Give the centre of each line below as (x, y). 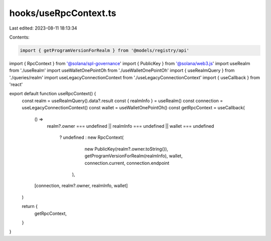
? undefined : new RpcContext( (92, 137)
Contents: (19, 37)
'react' (16, 85)
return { (30, 206)
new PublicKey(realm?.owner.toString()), (126, 149)
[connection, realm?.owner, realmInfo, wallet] (81, 186)
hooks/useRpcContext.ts (63, 13)
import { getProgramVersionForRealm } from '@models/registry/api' (105, 50)
